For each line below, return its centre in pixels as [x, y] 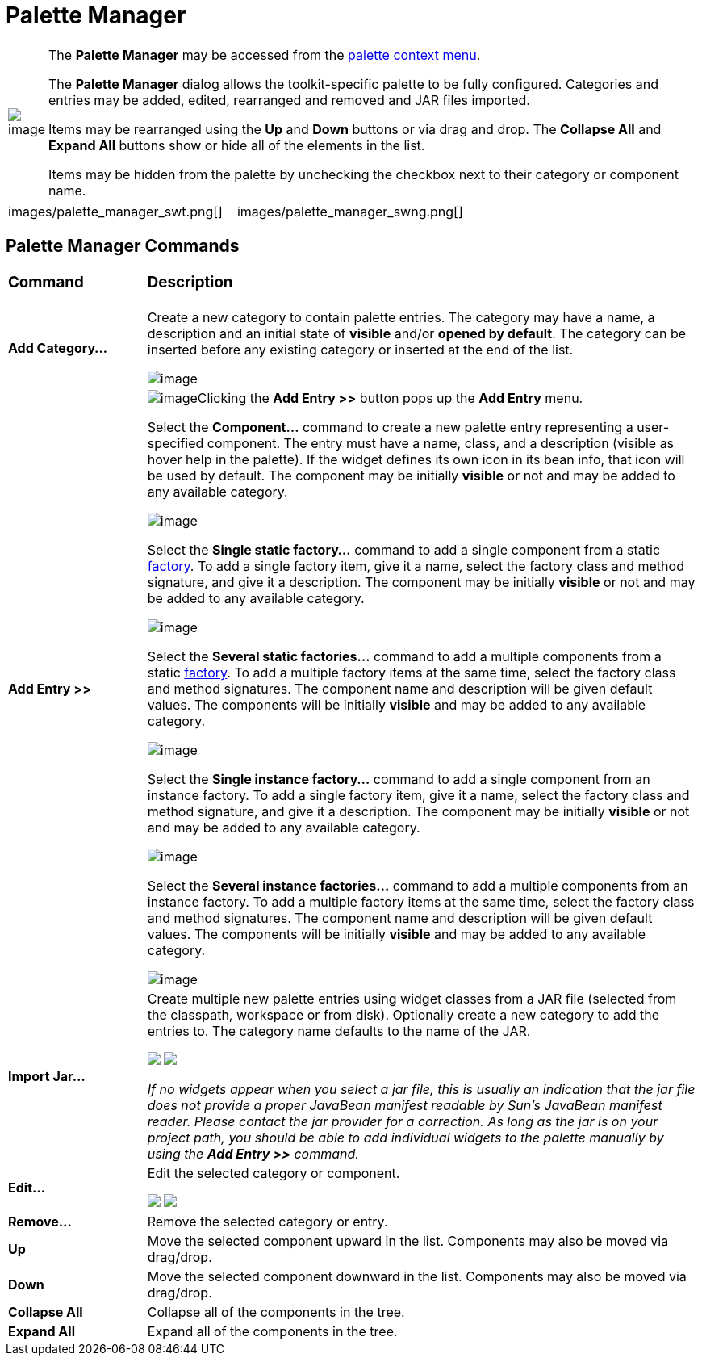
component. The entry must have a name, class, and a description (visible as [441, 444]
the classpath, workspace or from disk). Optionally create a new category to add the [403, 1015]
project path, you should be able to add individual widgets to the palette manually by [405, 1138]
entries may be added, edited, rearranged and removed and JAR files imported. [289, 100]
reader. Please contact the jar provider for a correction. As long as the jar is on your [403, 1122]
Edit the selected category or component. [274, 1173]
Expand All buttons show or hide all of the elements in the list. [237, 145]
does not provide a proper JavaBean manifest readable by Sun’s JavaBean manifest [405, 1106]
